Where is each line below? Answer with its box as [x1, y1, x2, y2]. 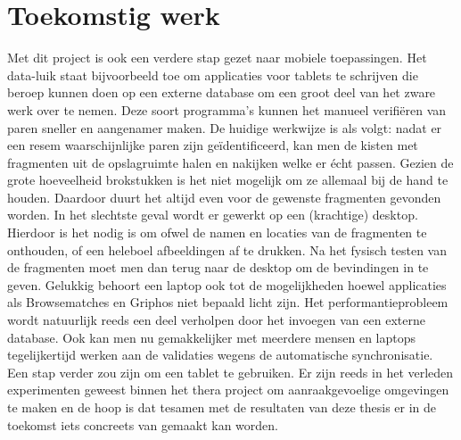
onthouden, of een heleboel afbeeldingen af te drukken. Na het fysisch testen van [7, 240, 448, 259]
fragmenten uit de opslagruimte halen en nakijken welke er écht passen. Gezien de [7, 153, 454, 171]
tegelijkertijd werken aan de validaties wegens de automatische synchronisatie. [7, 345, 433, 364]
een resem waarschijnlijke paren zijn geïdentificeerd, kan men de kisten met [7, 136, 418, 154]
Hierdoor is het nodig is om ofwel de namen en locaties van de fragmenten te [7, 223, 427, 242]
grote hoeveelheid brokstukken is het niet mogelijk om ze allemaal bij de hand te [7, 170, 449, 189]
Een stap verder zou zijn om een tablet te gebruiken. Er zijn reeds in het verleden [7, 362, 454, 381]
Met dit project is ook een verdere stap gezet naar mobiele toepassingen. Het [7, 48, 427, 67]
